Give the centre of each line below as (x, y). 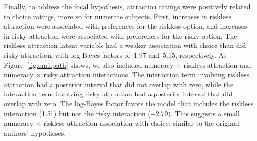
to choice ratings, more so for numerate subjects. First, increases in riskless (118, 16)
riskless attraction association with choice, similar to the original (141, 123)
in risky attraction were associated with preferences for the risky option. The (121, 35)
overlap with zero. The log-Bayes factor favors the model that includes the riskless (129, 103)
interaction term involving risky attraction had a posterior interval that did (118, 94)
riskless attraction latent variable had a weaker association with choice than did (125, 45)
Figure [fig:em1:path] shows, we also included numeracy (89, 65)
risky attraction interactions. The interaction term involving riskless (146, 74)
